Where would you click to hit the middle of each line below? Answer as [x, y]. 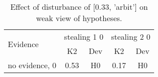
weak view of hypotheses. [79, 18]
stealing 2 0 [131, 37]
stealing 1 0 [84, 37]
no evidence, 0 [32, 65]
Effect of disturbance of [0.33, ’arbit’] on [79, 7]
